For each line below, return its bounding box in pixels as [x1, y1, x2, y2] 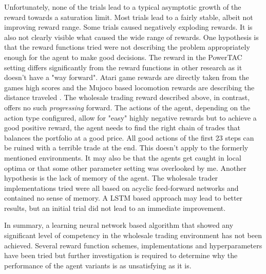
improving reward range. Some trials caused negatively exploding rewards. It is [4, 22, 253, 32]
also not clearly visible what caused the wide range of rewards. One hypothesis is [4, 31, 259, 42]
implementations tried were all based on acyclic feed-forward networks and [4, 182, 239, 193]
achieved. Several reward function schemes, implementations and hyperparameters [4, 240, 262, 250]
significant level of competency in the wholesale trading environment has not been [4, 230, 262, 241]
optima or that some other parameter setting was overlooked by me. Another [4, 162, 246, 173]
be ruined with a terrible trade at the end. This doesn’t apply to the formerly [4, 142, 249, 153]
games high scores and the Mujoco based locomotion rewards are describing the [4, 82, 255, 92]
